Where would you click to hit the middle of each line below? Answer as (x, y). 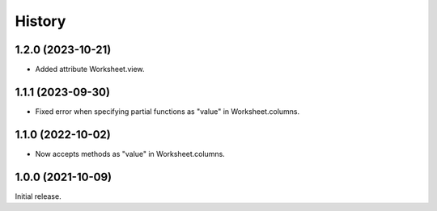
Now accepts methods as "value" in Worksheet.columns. (130, 154)
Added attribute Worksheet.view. (90, 70)
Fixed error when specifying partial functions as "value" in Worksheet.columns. (168, 111)
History (40, 21)
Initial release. (38, 196)
